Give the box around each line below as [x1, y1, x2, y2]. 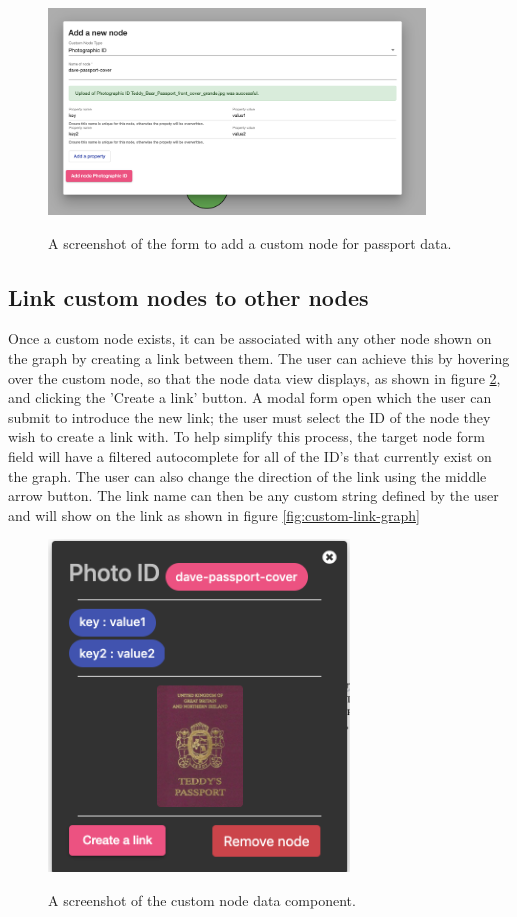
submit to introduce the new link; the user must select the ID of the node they [8, 406, 491, 427]
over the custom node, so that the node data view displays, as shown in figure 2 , [8, 367, 501, 388]
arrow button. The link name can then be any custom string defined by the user [8, 485, 499, 506]
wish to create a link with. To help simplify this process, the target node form [8, 426, 485, 447]
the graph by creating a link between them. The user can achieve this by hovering [8, 348, 510, 369]
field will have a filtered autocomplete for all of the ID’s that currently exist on [8, 446, 492, 466]
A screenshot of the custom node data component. [48, 889, 356, 910]
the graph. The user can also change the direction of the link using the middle [8, 465, 487, 486]
